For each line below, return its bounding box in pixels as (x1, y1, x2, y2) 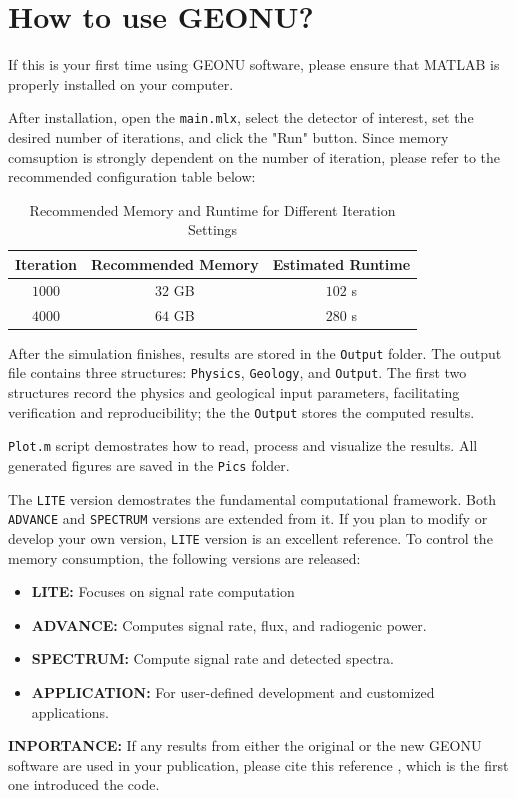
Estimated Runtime (272, 253, 411, 274)
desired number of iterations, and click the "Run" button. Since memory (8, 126, 449, 147)
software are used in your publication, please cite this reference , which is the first (8, 754, 509, 775)
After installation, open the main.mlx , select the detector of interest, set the (8, 107, 474, 128)
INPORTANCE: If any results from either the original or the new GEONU (8, 735, 482, 756)
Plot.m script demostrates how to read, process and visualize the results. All (8, 435, 478, 456)
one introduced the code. (8, 774, 160, 795)
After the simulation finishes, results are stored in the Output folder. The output (8, 342, 502, 363)
